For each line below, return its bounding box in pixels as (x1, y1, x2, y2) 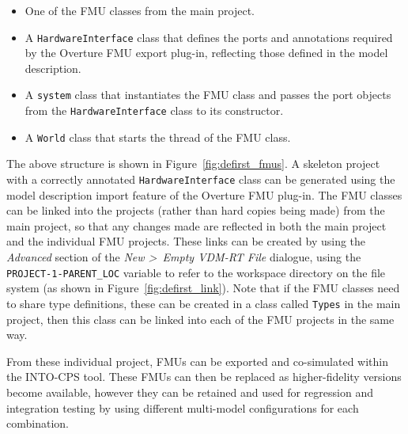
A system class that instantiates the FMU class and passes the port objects (25, 86, 391, 103)
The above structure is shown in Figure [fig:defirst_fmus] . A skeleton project (6, 155, 380, 172)
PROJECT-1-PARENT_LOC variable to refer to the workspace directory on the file (6, 264, 386, 280)
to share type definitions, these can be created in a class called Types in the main (6, 295, 401, 311)
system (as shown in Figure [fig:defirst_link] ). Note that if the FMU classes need (6, 280, 400, 296)
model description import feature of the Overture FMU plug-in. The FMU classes (6, 186, 402, 203)
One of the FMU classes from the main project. (25, 2, 255, 18)
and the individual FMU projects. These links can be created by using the (6, 233, 366, 249)
